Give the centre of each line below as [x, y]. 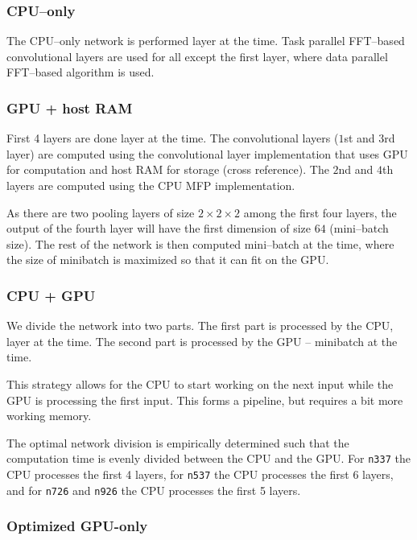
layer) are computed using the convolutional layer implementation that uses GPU [207, 153]
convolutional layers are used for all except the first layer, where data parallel [197, 56]
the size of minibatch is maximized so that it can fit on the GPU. [168, 260]
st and [359, 138]
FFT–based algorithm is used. [81, 72]
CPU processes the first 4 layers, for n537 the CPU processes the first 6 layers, [200, 474]
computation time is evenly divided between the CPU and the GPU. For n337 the [208, 458]
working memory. [49, 416]
